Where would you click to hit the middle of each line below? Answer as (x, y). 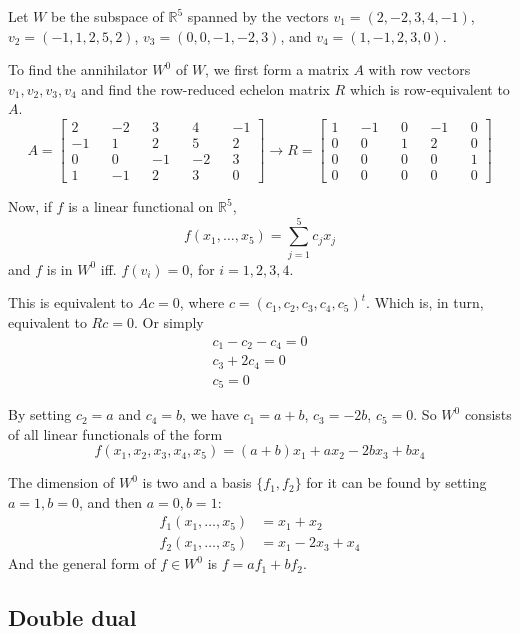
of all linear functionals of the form (115, 433)
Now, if (30, 206)
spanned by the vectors (258, 16)
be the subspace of (107, 16)
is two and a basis (197, 482)
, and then (110, 501)
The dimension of (61, 482)
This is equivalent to (70, 302)
